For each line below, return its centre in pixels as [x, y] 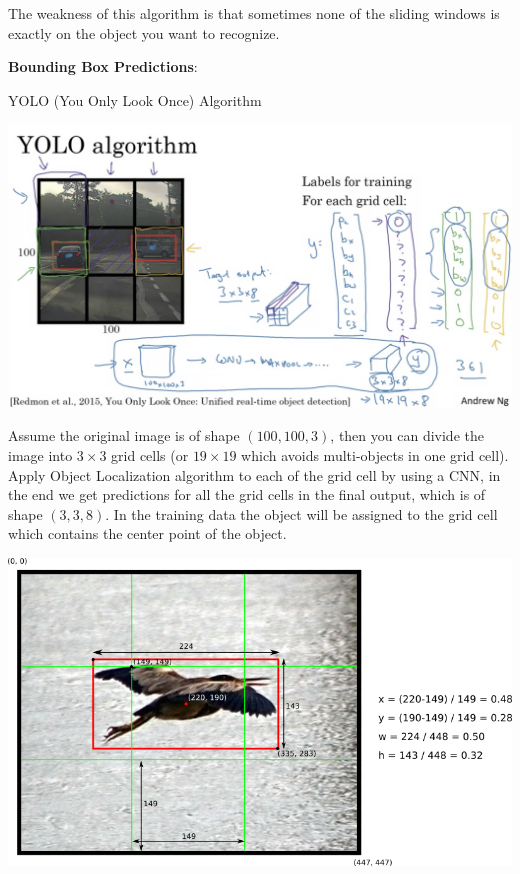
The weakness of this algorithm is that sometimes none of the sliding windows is [254, 13]
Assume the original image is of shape [124, 435]
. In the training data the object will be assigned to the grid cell [301, 513]
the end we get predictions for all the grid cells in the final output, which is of [247, 494]
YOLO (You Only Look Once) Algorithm [135, 99]
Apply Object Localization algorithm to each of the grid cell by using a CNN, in [254, 474]
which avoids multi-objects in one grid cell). [375, 455]
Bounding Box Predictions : [103, 66]
